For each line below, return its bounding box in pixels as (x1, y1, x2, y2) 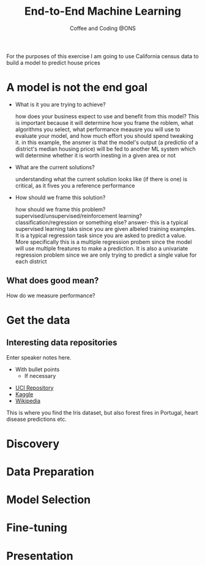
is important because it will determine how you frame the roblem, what (15, 119, 194, 126)
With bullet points (15, 366, 60, 373)
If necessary (24, 372, 56, 379)
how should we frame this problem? (15, 205, 106, 213)
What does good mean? (6, 276, 99, 286)
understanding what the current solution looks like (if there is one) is (15, 175, 188, 183)
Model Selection (6, 493, 91, 507)
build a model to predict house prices (6, 59, 101, 66)
